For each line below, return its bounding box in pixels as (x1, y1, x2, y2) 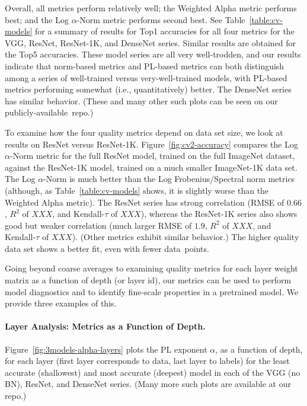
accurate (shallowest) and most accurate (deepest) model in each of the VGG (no (5, 366, 300, 378)
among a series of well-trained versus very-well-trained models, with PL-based (5, 71, 287, 84)
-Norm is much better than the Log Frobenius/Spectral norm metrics (43, 172, 295, 185)
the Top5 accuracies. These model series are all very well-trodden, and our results (5, 48, 301, 60)
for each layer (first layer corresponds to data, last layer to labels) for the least (5, 354, 290, 367)
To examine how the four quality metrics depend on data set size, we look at (5, 126, 283, 138)
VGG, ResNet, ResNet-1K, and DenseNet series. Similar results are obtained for (5, 36, 296, 49)
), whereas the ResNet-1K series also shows (140, 207, 298, 220)
